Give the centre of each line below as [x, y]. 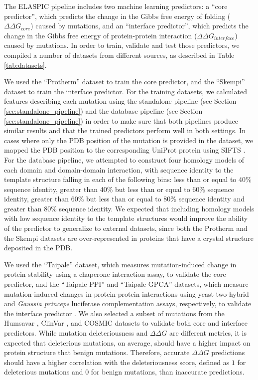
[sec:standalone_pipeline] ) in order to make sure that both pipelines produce [121, 120]
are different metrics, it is [208, 333]
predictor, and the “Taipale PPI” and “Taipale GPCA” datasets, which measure [126, 284]
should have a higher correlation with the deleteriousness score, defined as [117, 362]
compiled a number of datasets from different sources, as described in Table [119, 55]
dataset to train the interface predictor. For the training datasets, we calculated [126, 91]
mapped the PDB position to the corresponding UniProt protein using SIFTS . [125, 150]
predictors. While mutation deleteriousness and [76, 333]
